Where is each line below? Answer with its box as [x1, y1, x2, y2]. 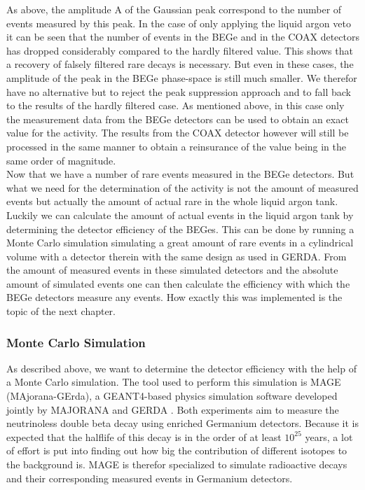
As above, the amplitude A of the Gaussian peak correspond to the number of [6, 2, 342, 16]
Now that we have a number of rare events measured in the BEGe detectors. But [6, 167, 354, 181]
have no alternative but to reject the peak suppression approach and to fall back [6, 84, 351, 99]
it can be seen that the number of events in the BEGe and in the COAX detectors [6, 29, 359, 44]
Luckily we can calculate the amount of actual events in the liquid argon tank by [6, 207, 354, 222]
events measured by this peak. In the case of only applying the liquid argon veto [6, 15, 351, 30]
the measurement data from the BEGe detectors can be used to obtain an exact [6, 111, 349, 126]
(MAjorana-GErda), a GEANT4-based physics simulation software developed [6, 388, 338, 403]
